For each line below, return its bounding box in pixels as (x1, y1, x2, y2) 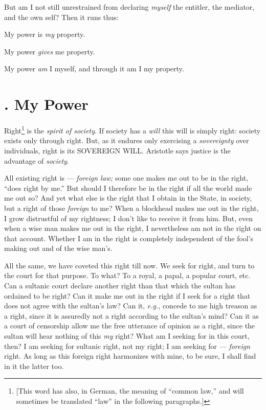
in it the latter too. (4, 360, 64, 371)
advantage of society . (4, 155, 69, 166)
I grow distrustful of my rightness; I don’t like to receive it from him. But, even (4, 212, 253, 223)
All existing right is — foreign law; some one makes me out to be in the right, (4, 172, 248, 183)
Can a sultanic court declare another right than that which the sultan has (4, 280, 236, 291)
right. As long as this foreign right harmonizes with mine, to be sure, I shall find (4, 350, 256, 361)
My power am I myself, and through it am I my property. (4, 63, 184, 74)
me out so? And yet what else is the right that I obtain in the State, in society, (4, 192, 252, 203)
